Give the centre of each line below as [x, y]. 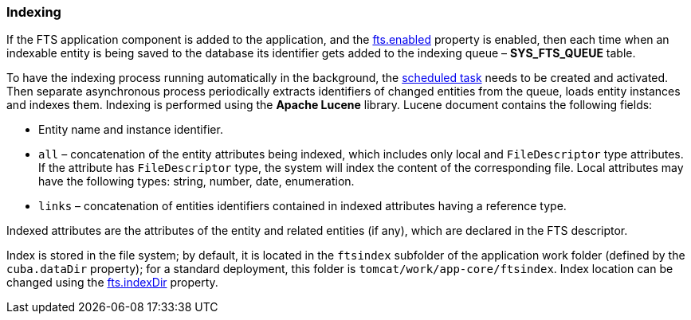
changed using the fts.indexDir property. [112, 283]
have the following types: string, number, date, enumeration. [196, 181]
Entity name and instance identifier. [131, 130]
